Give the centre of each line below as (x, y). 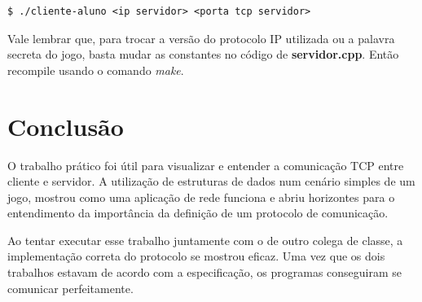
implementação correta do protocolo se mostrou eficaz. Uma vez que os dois (196, 256)
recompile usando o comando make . (96, 70)
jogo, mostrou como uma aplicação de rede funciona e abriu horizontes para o (201, 197)
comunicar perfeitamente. (70, 288)
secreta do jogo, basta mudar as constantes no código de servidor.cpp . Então (203, 54)
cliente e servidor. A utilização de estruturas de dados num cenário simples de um (211, 181)
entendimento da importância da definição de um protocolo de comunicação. (198, 213)
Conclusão (66, 126)
